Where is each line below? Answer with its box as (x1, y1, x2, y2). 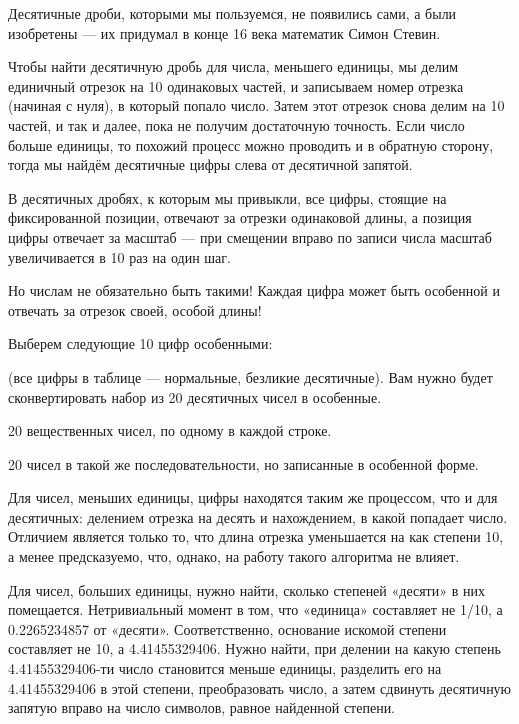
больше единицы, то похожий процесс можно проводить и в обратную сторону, (8, 134, 494, 155)
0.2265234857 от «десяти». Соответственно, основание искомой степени (8, 618, 447, 639)
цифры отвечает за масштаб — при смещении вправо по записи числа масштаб (8, 226, 492, 247)
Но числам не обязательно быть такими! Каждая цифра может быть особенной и (8, 280, 500, 301)
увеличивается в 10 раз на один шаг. (8, 246, 231, 267)
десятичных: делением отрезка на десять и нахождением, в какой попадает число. (8, 506, 508, 527)
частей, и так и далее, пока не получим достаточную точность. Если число (8, 114, 465, 135)
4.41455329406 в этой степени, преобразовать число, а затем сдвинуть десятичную (8, 677, 512, 698)
